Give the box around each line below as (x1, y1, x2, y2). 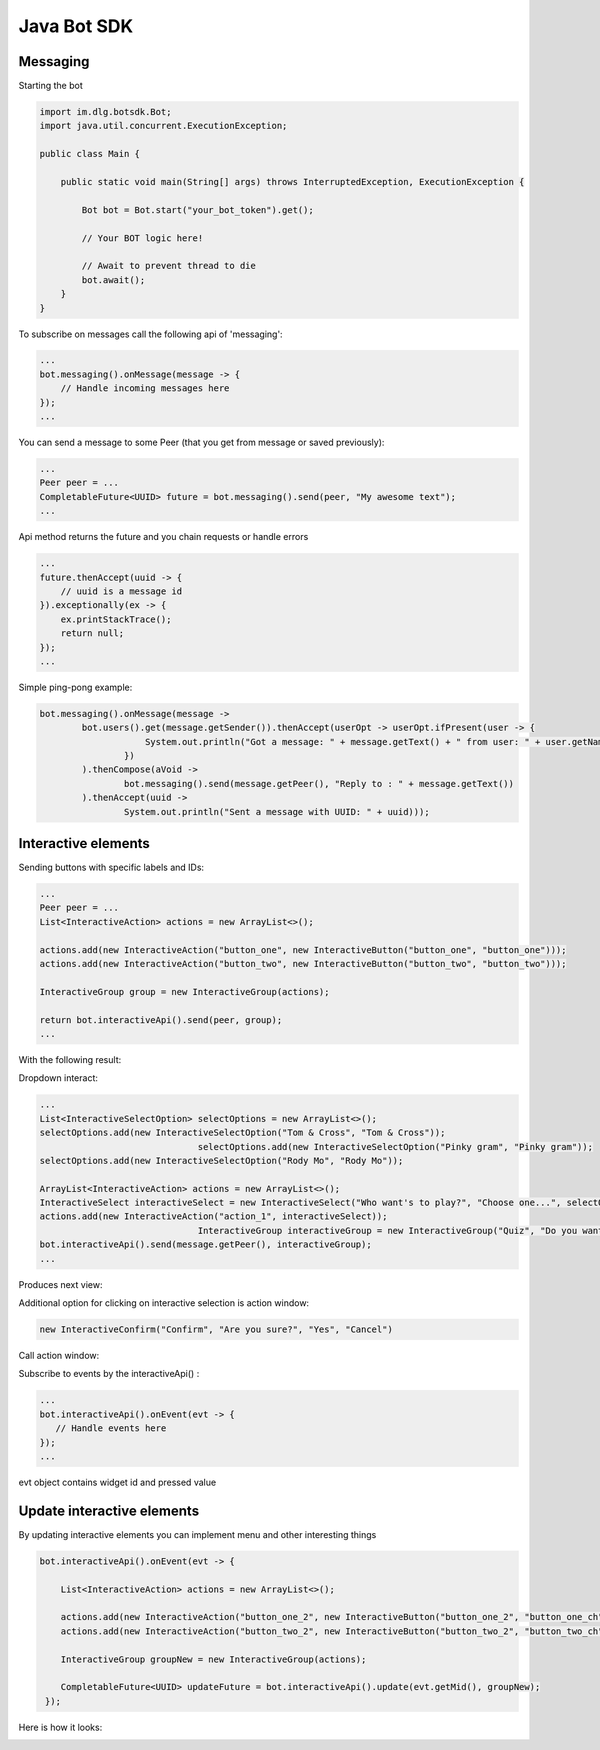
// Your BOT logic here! (81, 232, 204, 244)
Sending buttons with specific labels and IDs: (18, 861, 205, 874)
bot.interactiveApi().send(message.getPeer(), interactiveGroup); (39, 1239, 372, 1250)
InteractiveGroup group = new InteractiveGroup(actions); (39, 986, 330, 997)
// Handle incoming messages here (60, 383, 230, 394)
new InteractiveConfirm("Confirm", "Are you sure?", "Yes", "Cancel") (39, 1324, 394, 1335)
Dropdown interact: (18, 1072, 99, 1084)
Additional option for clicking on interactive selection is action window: (18, 1297, 310, 1309)
